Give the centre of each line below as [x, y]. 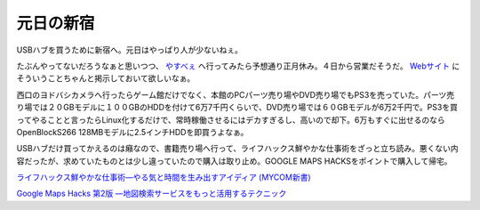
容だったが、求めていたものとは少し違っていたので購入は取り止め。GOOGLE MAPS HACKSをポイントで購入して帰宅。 [234, 161]
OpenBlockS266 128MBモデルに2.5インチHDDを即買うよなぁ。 [132, 132]
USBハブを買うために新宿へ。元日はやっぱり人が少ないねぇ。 [130, 50]
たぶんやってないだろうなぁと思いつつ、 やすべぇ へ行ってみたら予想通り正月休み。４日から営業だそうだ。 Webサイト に [238, 66]
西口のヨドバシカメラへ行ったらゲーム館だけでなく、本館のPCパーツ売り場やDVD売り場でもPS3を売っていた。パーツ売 [236, 94]
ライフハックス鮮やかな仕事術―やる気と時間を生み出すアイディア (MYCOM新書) [164, 177]
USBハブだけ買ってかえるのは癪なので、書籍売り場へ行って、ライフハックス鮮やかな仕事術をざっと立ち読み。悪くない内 [238, 149]
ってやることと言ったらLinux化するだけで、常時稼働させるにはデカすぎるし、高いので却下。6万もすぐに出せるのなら [231, 119]
